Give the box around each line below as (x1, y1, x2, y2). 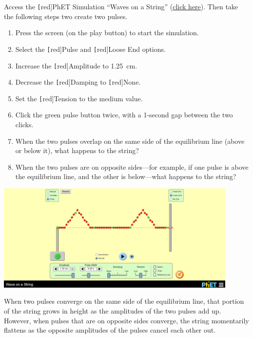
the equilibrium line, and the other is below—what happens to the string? (15, 171, 236, 181)
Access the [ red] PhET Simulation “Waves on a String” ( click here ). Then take (4, 1, 238, 11)
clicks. (15, 119, 34, 130)
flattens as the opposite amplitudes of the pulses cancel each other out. (4, 325, 216, 335)
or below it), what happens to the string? (15, 145, 139, 156)
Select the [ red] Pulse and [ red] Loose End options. (15, 44, 166, 54)
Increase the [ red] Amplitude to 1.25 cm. (15, 60, 137, 70)
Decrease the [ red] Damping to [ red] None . (15, 77, 141, 87)
